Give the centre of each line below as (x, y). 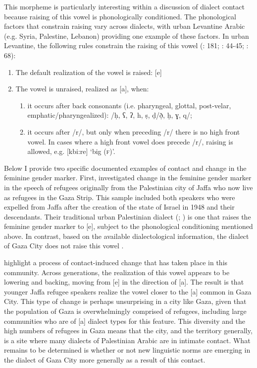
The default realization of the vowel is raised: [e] (89, 72)
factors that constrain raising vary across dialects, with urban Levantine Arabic (125, 26)
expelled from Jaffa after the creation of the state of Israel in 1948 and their (119, 207)
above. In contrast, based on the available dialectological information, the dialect (127, 236)
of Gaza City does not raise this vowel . (64, 246)
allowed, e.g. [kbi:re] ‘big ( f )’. (71, 151)
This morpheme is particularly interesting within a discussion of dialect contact (124, 6)
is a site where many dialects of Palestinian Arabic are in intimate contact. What (127, 340)
